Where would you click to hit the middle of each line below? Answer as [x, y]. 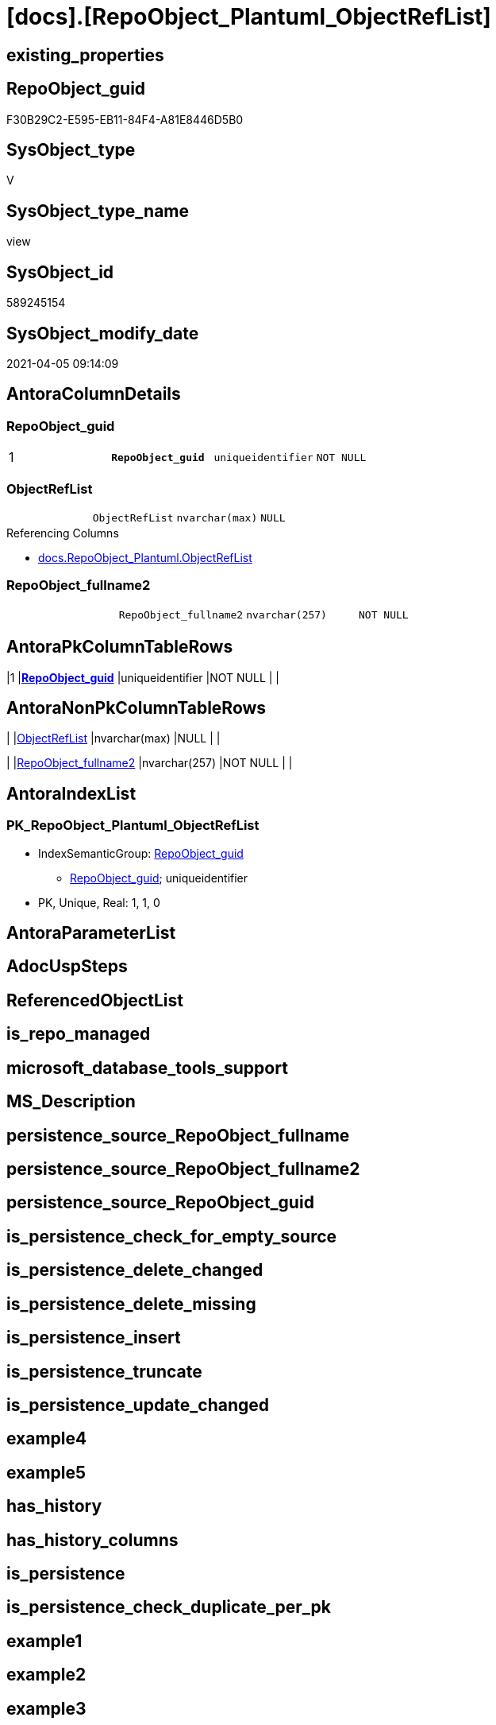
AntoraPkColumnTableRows [120, 647]
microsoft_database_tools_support [147, 1068]
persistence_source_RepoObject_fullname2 [183, 1169]
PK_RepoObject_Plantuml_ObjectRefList [133, 826]
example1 [44, 1641]
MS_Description [71, 1102]
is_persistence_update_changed [138, 1405]
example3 [46, 1708]
